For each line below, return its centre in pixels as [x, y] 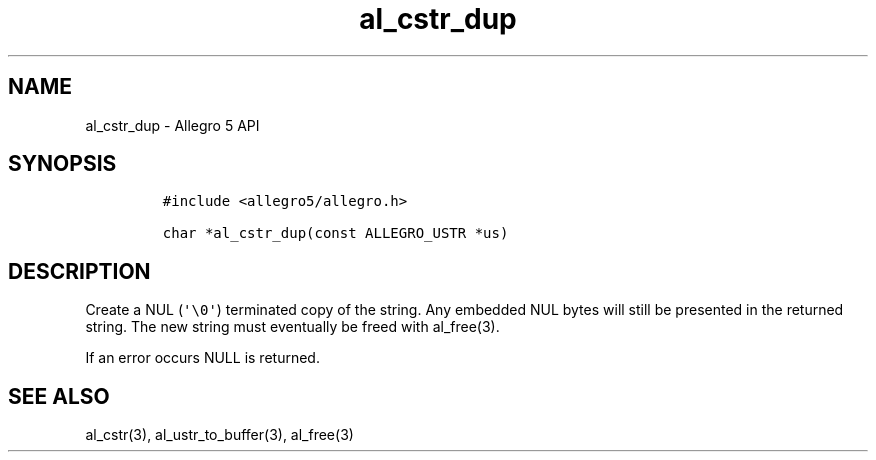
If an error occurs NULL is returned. [202, 358]
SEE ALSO [59, 396]
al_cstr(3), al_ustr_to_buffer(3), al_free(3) [219, 435]
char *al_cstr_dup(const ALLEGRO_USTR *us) [335, 233]
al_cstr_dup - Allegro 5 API [172, 125]
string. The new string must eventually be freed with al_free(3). [292, 327]
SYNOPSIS [62, 164]
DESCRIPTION [79, 271]
